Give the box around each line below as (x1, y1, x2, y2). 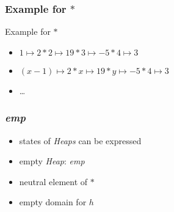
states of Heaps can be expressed (19, 134, 142, 147)
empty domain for (19, 196, 87, 208)
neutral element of (19, 175, 88, 188)
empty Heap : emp (19, 155, 85, 167)
